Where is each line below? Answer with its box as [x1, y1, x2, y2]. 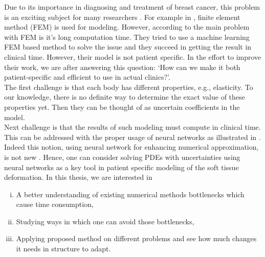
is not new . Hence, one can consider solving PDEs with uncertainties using [4, 151, 240, 162]
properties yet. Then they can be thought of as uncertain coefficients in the [4, 101, 240, 112]
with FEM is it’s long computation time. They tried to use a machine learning [4, 31, 250, 42]
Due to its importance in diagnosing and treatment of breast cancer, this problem [4, 2, 260, 12]
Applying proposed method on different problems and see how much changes [16, 233, 257, 244]
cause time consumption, [16, 199, 94, 209]
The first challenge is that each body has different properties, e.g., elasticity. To [4, 81, 253, 92]
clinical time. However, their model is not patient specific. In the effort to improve [4, 51, 261, 62]
